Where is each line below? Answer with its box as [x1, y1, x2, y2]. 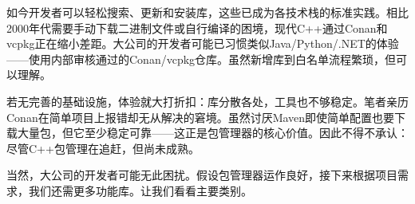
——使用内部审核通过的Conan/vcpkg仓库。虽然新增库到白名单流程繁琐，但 [6, 50, 397, 67]
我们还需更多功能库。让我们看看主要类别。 [28, 182, 252, 198]
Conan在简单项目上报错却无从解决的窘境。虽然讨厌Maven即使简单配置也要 [6, 108, 395, 125]
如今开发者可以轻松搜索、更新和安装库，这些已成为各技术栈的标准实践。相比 [6, 4, 409, 20]
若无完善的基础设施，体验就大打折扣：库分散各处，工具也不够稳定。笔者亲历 [6, 92, 409, 109]
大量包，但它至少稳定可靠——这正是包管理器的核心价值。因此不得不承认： [17, 124, 409, 141]
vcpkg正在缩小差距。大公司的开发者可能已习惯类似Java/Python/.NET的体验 [6, 35, 399, 52]
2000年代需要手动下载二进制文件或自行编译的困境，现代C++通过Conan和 [6, 19, 388, 36]
